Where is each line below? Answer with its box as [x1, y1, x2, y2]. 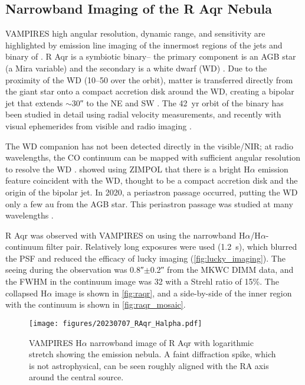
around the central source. [29, 371, 124, 383]
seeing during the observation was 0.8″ [5, 263, 144, 276]
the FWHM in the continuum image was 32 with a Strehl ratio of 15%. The [5, 275, 279, 288]
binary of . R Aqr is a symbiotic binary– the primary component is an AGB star [5, 50, 296, 63]
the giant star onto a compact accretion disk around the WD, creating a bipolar [5, 85, 294, 97]
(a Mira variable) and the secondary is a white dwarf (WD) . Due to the [5, 61, 267, 74]
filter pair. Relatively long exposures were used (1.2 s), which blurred [46, 240, 297, 253]
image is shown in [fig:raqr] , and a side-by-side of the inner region [55, 286, 292, 299]
